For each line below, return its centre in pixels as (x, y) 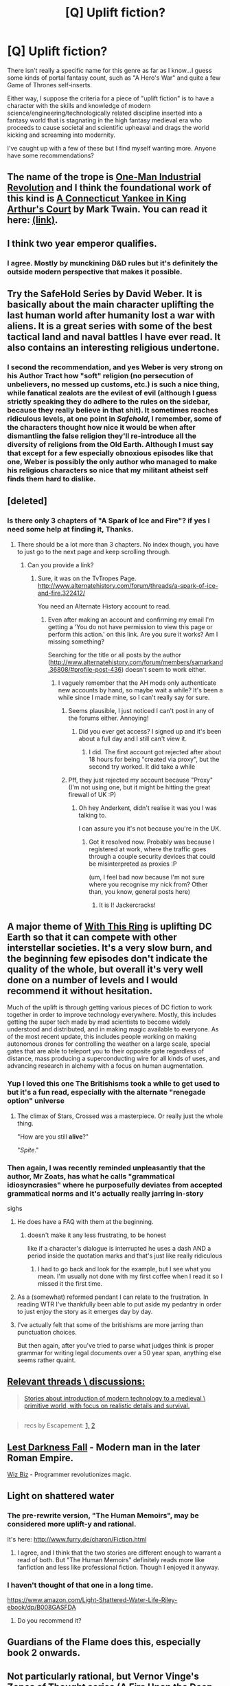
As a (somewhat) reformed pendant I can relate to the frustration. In (113, 1297)
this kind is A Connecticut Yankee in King (97, 198)
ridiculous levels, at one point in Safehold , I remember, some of (114, 419)
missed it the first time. (70, 1284)
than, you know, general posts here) (140, 891)
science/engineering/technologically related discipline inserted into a (105, 113)
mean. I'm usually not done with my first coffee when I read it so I (130, 1276)
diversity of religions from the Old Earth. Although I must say (111, 444)
